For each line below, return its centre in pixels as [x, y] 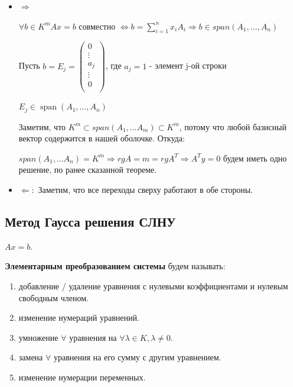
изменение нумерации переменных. [82, 377]
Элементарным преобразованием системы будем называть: [115, 266]
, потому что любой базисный [233, 126]
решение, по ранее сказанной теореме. [88, 170]
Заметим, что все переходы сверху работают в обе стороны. [145, 189]
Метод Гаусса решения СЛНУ [90, 221]
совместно [97, 26]
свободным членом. [54, 297]
